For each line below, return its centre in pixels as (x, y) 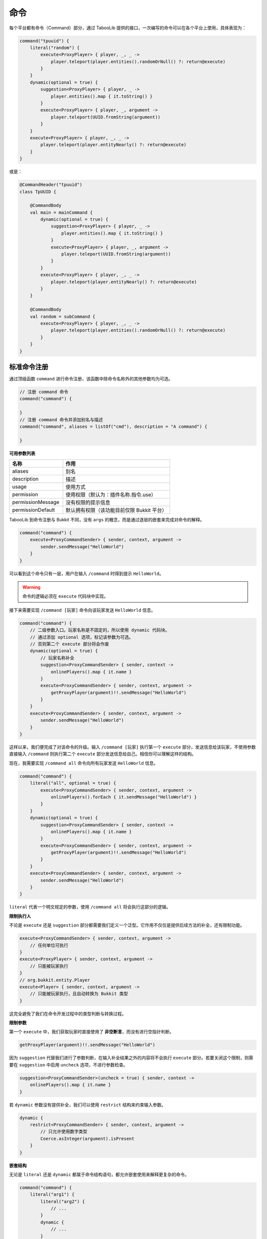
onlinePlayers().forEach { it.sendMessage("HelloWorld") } (124, 797)
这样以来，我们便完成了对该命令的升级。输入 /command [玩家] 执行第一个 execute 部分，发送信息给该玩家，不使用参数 (133, 747)
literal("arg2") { (63, 1201)
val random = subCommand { (63, 316)
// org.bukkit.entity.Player (55, 980)
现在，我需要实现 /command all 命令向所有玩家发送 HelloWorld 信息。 (84, 763)
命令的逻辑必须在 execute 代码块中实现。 (65, 596)
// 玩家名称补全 (57, 658)
